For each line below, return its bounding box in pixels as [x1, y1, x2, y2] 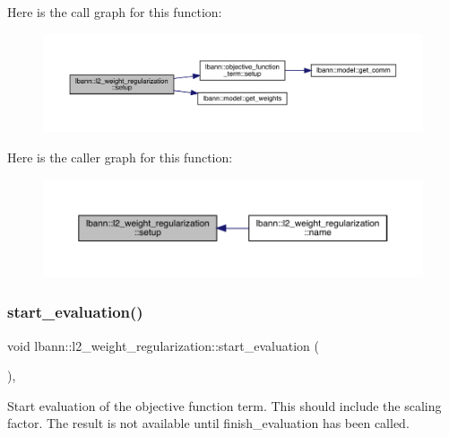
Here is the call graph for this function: [7, 3, 222, 21]
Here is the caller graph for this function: [7, 147, 233, 166]
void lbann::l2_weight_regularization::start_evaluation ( [7, 336, 319, 354]
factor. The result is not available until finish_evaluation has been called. [7, 414, 410, 433]
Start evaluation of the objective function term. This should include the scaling [7, 396, 442, 415]
